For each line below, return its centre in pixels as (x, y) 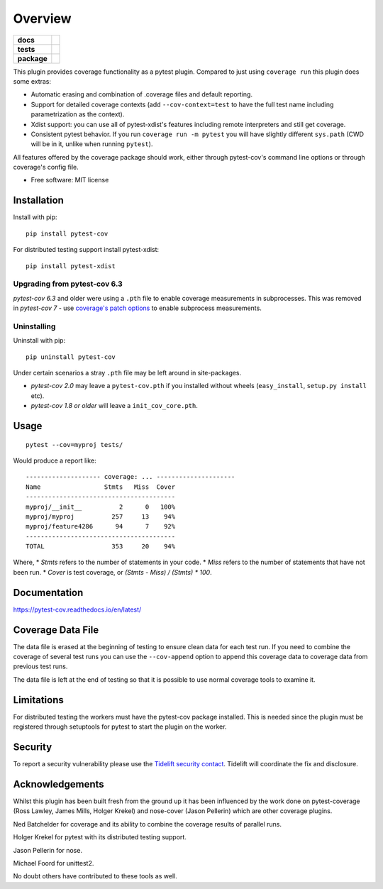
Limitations (38, 700)
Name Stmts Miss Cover (101, 487)
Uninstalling (34, 326)
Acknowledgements (59, 784)
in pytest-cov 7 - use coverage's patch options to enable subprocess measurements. (137, 308)
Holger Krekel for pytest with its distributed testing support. (100, 837)
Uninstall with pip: (39, 341)
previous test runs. (40, 666)
